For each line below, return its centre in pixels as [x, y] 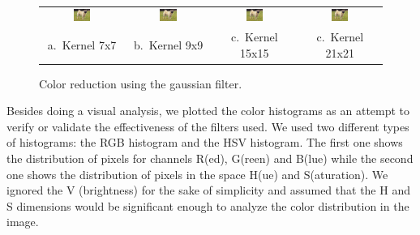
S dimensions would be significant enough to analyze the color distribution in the [208, 205]
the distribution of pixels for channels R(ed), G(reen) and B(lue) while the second [210, 158]
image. [23, 222]
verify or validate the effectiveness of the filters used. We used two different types [208, 126]
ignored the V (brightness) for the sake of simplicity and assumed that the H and [208, 190]
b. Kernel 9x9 [169, 44]
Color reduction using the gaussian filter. [141, 83]
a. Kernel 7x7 [82, 44]
